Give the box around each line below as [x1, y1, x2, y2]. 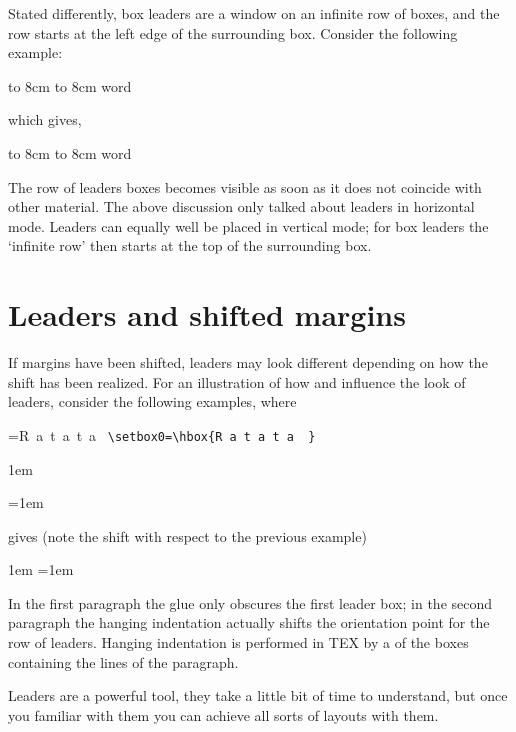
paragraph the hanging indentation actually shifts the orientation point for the [8, 612, 490, 633]
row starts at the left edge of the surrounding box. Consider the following [8, 22, 458, 43]
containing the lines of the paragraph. [8, 651, 239, 672]
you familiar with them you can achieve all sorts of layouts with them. [8, 704, 439, 725]
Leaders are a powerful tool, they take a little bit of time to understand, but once [8, 685, 508, 706]
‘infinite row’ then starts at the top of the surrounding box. [8, 235, 372, 256]
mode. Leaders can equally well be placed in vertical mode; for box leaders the [8, 215, 489, 236]
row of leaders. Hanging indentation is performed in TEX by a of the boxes [8, 632, 469, 653]
